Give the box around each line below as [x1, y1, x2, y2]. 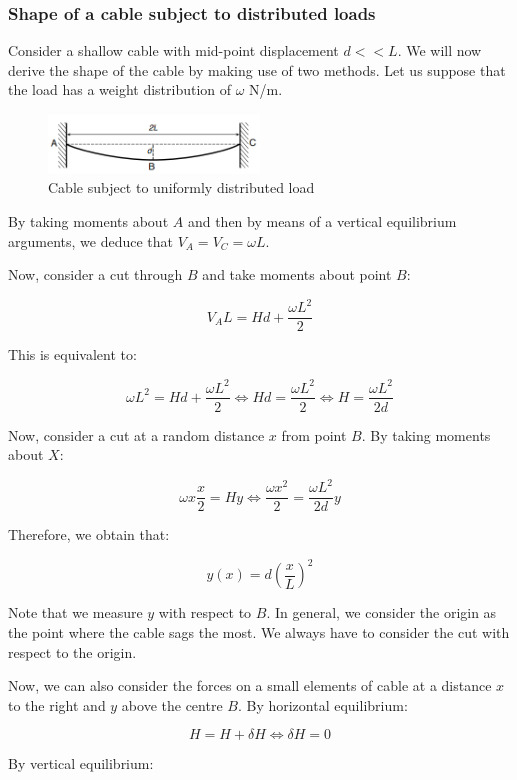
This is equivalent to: [8, 344, 137, 365]
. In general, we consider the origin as [266, 602, 497, 623]
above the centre [121, 694, 223, 715]
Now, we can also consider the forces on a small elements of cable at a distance [8, 675, 492, 696]
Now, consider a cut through [8, 264, 183, 285]
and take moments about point [202, 264, 392, 285]
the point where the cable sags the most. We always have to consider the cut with [8, 622, 510, 643]
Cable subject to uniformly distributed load [48, 177, 315, 198]
